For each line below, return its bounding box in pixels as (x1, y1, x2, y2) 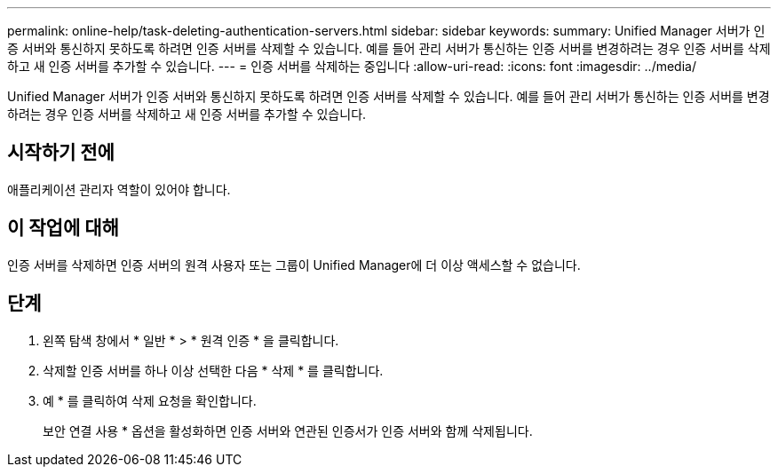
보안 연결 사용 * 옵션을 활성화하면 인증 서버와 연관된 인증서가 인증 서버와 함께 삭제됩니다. (43, 423, 533, 438)
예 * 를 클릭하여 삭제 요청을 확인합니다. (43, 392, 257, 408)
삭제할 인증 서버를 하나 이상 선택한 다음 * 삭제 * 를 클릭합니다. (43, 362, 384, 378)
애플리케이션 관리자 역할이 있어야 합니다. (7, 181, 231, 197)
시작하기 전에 (7, 141, 115, 164)
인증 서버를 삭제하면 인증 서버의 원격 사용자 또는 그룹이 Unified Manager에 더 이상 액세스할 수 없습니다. (7, 257, 581, 273)
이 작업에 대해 (7, 217, 119, 240)
